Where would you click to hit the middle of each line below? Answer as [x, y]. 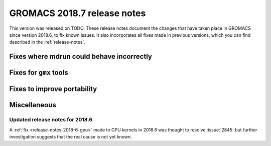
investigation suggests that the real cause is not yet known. [71, 136]
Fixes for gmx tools [39, 73]
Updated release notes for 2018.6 [51, 120]
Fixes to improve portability [53, 89]
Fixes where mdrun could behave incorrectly [81, 57]
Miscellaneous [33, 105]
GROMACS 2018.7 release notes [78, 13]
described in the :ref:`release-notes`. [47, 42]
